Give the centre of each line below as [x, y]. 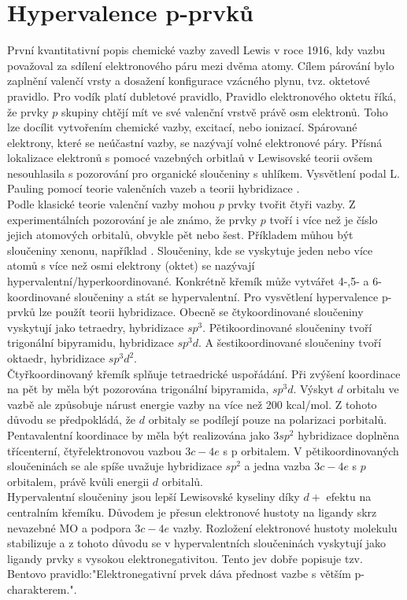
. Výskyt [313, 389]
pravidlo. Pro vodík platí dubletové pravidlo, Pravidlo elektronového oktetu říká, [202, 96]
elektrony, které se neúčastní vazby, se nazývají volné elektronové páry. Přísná [195, 142]
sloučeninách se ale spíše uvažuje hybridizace [115, 466]
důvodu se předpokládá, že [72, 420]
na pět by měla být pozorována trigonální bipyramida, [138, 389]
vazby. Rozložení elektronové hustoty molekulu [285, 527]
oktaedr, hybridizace [56, 358]
